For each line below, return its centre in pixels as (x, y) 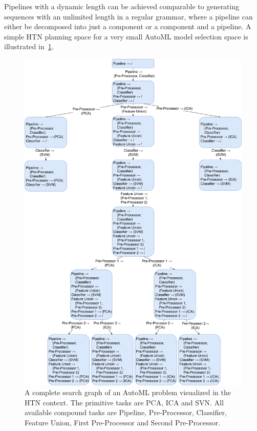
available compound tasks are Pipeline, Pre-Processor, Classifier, (126, 412)
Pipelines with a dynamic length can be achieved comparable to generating (122, 6)
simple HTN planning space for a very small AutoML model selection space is (126, 36)
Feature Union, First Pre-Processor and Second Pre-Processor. (123, 422)
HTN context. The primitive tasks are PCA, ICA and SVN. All (124, 402)
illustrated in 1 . (29, 46)
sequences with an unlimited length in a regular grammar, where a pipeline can (128, 16)
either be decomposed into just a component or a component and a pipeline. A (128, 26)
